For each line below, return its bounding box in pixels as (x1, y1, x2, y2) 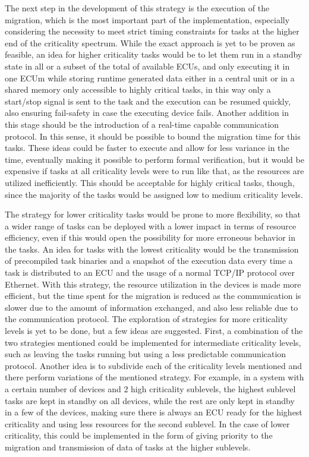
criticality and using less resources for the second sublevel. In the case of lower (5, 417, 290, 430)
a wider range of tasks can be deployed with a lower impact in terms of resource (5, 219, 297, 232)
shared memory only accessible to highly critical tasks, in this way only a (5, 83, 271, 96)
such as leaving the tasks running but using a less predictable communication (5, 348, 286, 360)
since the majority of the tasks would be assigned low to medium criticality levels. (5, 188, 303, 200)
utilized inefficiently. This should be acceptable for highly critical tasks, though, (5, 176, 295, 188)
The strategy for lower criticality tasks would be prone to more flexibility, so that (5, 208, 301, 220)
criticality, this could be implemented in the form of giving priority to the (5, 429, 273, 442)
